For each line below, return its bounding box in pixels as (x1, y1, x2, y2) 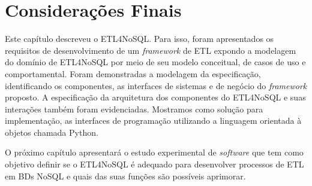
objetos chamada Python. (5, 126, 98, 138)
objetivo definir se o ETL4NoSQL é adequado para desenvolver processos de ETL (5, 158, 304, 170)
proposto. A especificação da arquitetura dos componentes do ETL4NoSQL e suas (5, 91, 306, 103)
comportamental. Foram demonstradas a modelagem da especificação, (5, 67, 261, 80)
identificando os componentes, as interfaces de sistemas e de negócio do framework (5, 79, 307, 92)
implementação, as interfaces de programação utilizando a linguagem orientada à (5, 114, 302, 127)
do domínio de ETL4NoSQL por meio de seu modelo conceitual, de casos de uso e (5, 56, 306, 68)
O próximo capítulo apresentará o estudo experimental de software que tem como (5, 146, 304, 158)
